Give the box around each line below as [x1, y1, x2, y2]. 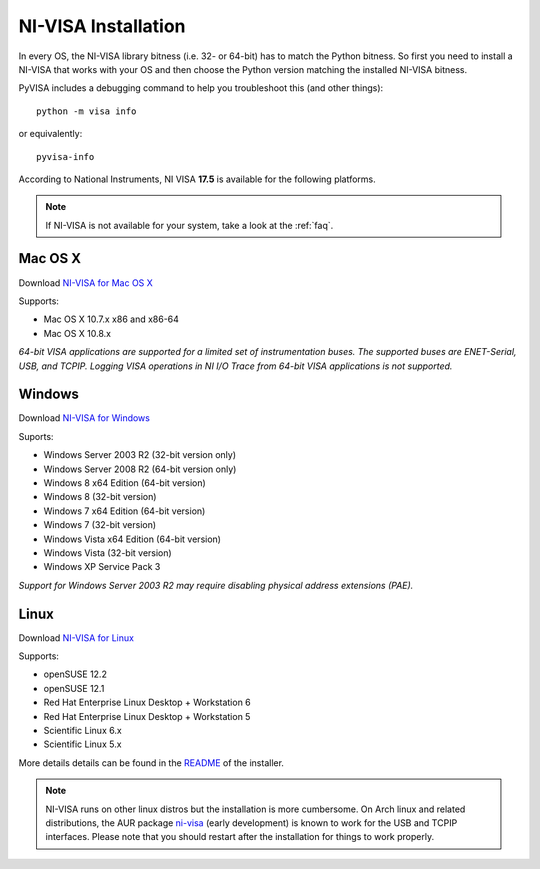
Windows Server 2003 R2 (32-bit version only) [43, 449, 237, 461]
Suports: [18, 430, 54, 442]
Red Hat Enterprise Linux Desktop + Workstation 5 [43, 710, 251, 722]
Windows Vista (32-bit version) [43, 546, 172, 559]
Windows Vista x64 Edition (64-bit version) [43, 533, 222, 545]
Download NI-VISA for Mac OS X [18, 276, 154, 289]
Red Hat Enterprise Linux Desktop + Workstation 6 [43, 696, 252, 709]
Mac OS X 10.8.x [43, 327, 112, 339]
